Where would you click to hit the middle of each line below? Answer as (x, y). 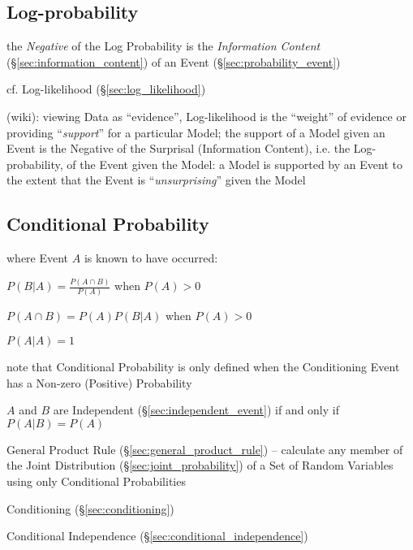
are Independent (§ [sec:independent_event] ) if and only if (196, 410)
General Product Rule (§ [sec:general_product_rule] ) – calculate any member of (205, 449)
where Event (38, 258)
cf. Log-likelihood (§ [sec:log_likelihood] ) (106, 89)
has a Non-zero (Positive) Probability (99, 382)
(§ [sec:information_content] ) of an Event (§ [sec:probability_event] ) (174, 61)
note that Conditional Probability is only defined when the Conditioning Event (203, 366)
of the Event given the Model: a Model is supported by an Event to (234, 164)
